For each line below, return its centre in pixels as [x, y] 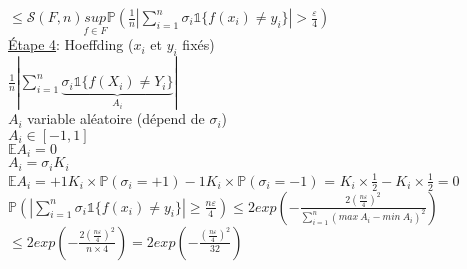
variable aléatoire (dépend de [116, 118]
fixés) [198, 44]
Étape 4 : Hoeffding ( [71, 44]
